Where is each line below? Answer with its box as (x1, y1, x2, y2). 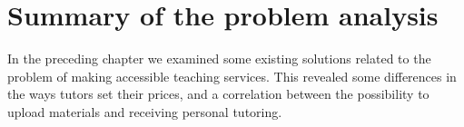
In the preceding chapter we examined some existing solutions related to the (7, 49, 431, 68)
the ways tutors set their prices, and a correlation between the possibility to (7, 84, 429, 103)
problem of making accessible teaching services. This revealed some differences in (7, 66, 457, 85)
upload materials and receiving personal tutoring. (7, 102, 282, 121)
